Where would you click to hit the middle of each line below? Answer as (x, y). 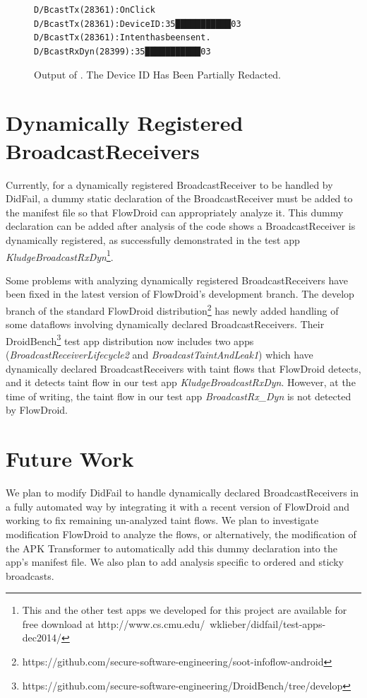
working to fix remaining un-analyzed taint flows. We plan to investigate (162, 520)
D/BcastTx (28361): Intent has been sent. (122, 38)
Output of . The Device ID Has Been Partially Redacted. (157, 74)
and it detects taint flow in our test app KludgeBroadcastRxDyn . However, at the (181, 382)
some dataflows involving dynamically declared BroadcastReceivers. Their (165, 324)
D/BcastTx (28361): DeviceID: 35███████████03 (138, 24)
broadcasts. (30, 575)
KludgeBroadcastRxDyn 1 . (60, 255)
